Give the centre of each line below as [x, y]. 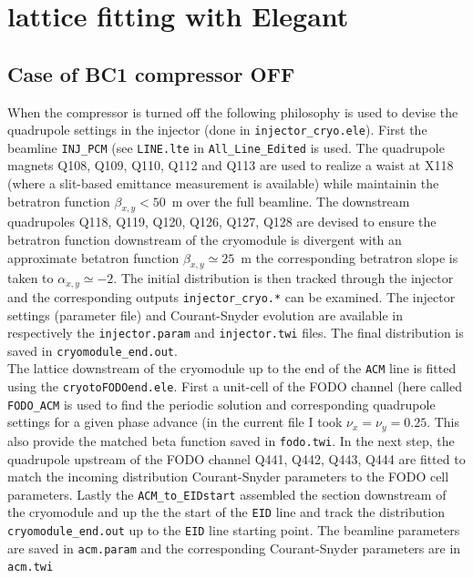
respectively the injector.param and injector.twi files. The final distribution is [236, 333]
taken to [31, 278]
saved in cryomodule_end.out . [93, 350]
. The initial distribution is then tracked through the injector [283, 278]
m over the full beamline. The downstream [291, 201]
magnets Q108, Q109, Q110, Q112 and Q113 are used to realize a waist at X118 [231, 165]
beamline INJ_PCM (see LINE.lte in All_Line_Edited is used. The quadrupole [226, 147]
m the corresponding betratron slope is [350, 257]
